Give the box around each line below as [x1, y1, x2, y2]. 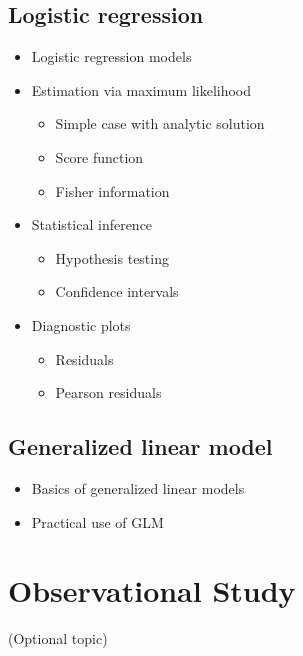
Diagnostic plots [31, 314, 131, 335]
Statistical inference [31, 214, 153, 235]
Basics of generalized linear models [31, 477, 245, 498]
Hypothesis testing [55, 247, 169, 268]
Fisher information [55, 180, 170, 201]
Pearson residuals [55, 382, 162, 403]
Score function [55, 146, 144, 167]
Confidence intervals [55, 281, 179, 302]
